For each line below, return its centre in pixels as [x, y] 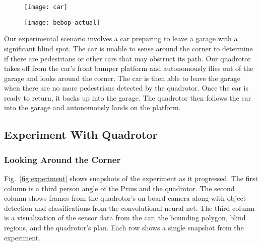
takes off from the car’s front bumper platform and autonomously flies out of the [129, 68]
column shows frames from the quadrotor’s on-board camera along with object [125, 198]
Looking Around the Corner [62, 159]
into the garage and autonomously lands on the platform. [92, 107]
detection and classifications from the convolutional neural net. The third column [129, 208]
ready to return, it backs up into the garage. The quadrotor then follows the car [128, 97]
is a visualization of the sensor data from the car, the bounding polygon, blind [125, 218]
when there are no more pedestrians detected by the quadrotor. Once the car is [126, 88]
